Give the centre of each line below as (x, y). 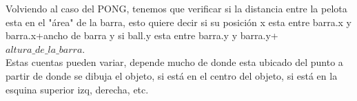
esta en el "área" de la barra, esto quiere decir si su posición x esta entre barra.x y (178, 22)
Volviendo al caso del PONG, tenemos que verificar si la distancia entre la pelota (176, 8)
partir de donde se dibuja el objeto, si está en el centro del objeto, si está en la (172, 75)
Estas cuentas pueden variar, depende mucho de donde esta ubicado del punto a (174, 62)
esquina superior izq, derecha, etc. (77, 89)
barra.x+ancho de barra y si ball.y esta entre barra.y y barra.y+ (142, 35)
